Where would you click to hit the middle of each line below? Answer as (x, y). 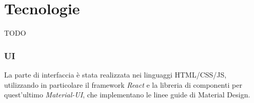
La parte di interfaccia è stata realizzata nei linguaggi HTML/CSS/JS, (115, 74)
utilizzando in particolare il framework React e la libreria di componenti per (123, 84)
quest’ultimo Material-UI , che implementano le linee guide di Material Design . (127, 95)
